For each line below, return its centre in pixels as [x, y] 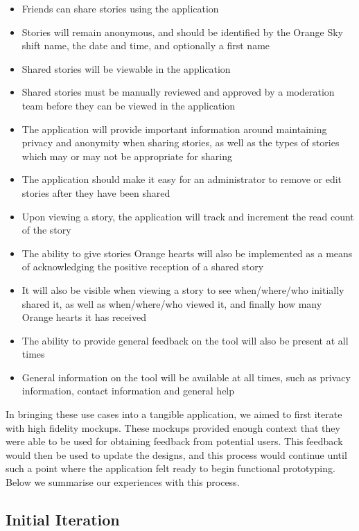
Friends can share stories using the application [120, 8]
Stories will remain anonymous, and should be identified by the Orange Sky [182, 32]
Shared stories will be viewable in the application [126, 68]
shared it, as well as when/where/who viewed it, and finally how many [172, 303]
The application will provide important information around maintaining [174, 129]
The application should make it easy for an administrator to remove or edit [182, 179]
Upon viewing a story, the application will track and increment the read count [188, 216]
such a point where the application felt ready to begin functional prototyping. [170, 468]
